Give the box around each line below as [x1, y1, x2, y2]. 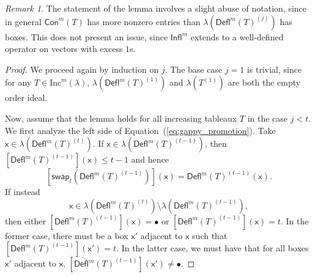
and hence [131, 153, 169, 166]
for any [5, 76, 32, 89]
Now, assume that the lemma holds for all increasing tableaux [5, 111, 237, 124]
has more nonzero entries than [87, 15, 201, 28]
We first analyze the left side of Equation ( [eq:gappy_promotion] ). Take [5, 124, 276, 136]
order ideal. [5, 91, 48, 104]
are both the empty [228, 76, 301, 89]
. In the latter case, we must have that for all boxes [116, 242, 309, 254]
